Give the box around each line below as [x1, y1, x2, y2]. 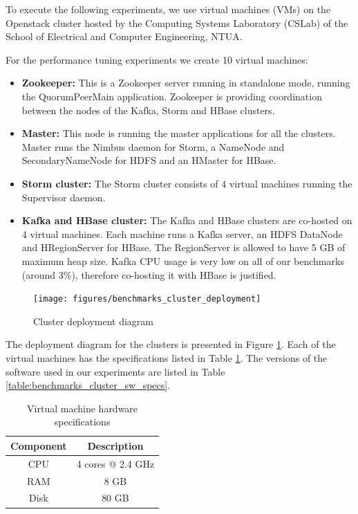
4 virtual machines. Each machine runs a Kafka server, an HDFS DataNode [21, 226, 343, 241]
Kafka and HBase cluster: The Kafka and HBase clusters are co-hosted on [21, 213, 352, 228]
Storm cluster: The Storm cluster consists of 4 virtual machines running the [21, 176, 352, 190]
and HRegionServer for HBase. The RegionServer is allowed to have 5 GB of [21, 240, 346, 255]
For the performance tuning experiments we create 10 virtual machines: [6, 52, 308, 66]
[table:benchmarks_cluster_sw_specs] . [6, 378, 171, 392]
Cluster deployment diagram [33, 313, 153, 328]
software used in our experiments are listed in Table [6, 364, 225, 378]
